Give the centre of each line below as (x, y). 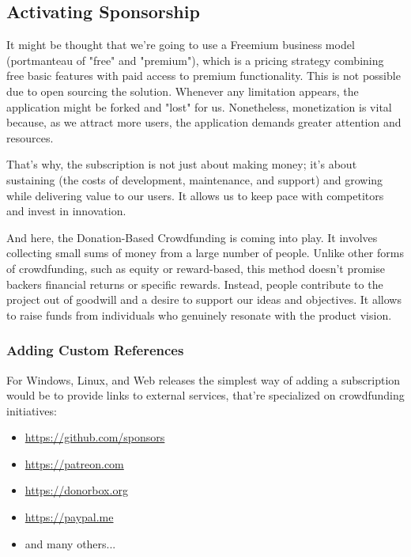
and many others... (70, 543)
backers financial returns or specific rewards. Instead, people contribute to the (195, 284)
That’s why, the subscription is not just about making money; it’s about (182, 164)
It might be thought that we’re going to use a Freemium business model (181, 45)
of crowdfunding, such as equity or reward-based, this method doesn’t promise (196, 268)
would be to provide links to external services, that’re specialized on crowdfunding (205, 395)
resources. (30, 137)
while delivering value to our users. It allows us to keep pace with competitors (195, 195)
